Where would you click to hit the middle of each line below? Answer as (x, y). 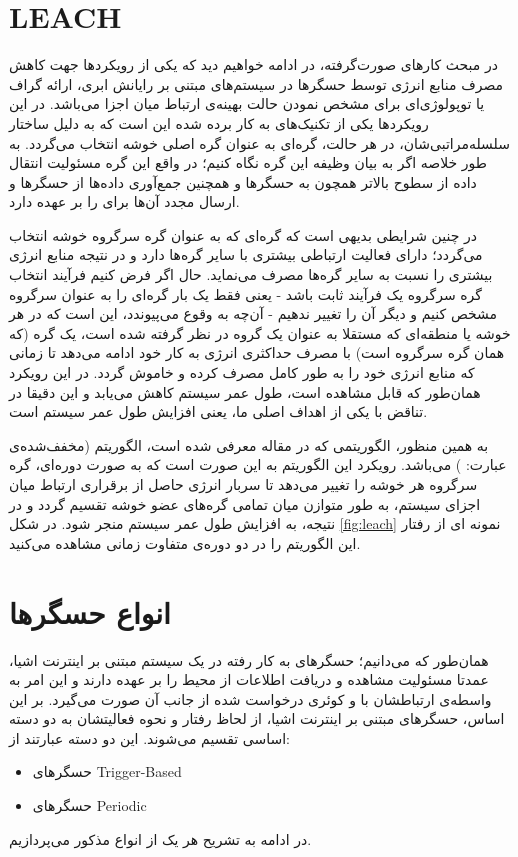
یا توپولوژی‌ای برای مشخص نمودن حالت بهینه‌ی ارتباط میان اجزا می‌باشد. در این (247, 103)
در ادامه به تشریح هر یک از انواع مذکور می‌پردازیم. (160, 838)
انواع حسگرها (90, 611)
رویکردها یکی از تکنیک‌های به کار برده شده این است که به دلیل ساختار (219, 122)
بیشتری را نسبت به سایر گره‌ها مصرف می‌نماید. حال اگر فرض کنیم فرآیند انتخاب (251, 274)
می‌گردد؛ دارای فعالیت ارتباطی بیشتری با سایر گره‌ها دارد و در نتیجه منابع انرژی (246, 254)
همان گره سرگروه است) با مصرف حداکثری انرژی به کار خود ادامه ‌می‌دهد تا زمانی (257, 352)
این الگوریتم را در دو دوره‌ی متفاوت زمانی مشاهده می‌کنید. (185, 542)
